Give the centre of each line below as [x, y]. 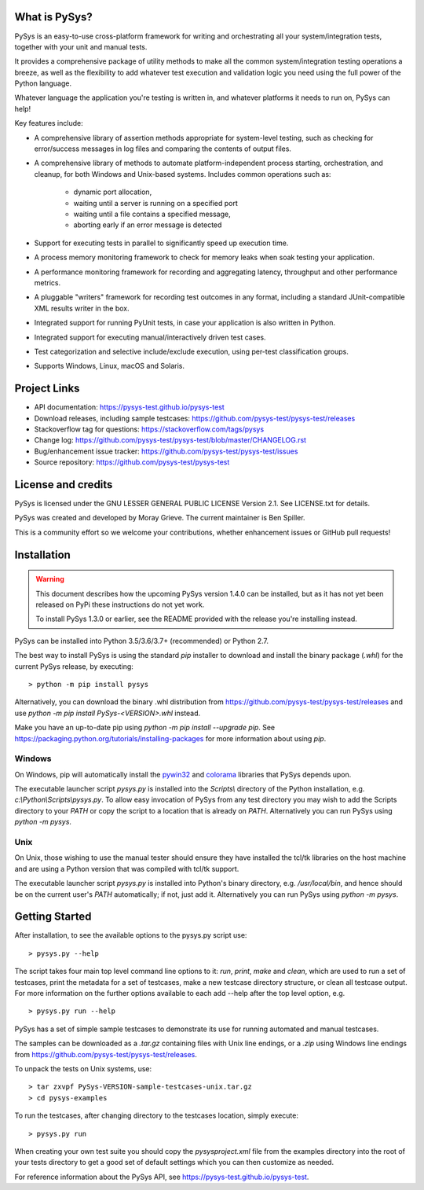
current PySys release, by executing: [74, 666]
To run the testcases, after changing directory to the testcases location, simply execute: [156, 1115]
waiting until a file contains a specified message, [152, 214]
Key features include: [49, 123]
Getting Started [53, 917]
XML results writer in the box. [82, 308]
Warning [50, 579]
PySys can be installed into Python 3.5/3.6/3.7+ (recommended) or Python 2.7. [142, 641]
